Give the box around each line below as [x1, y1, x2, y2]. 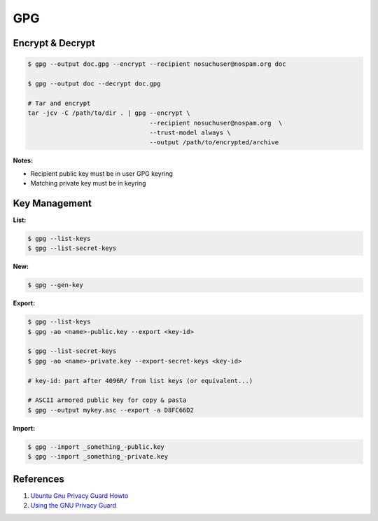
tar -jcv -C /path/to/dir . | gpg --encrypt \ [27, 109, 190, 117]
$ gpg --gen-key [27, 281, 84, 289]
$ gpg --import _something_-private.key [27, 452, 168, 461]
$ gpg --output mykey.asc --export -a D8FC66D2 [27, 406, 194, 414]
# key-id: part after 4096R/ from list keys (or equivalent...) [27, 377, 253, 384]
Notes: [13, 156, 34, 165]
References [13, 473, 64, 485]
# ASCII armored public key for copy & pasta [27, 396, 187, 404]
